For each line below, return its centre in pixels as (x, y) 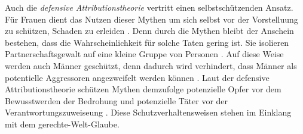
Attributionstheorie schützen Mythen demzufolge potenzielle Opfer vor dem (143, 89)
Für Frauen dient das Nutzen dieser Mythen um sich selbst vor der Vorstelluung (151, 19)
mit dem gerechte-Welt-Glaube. (62, 124)
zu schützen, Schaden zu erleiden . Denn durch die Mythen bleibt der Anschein (149, 31)
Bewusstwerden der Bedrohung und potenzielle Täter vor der (117, 100)
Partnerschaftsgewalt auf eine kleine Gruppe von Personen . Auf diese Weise (144, 54)
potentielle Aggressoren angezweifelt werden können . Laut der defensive (137, 77)
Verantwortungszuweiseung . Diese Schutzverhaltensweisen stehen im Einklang (148, 112)
